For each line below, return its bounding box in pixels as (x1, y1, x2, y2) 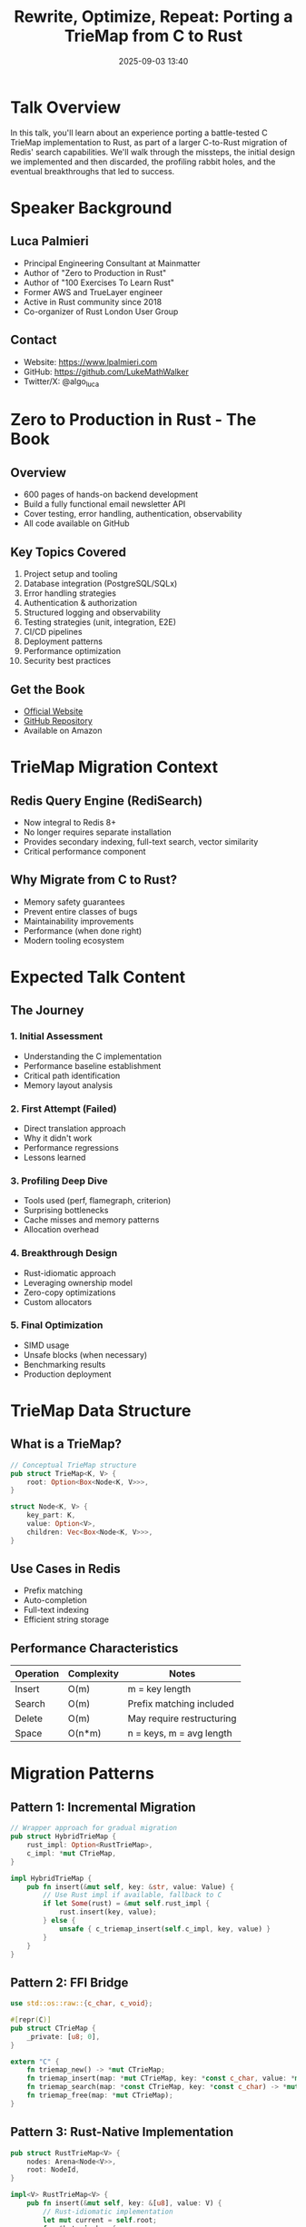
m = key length (127, 1683, 192, 1696)
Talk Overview (10, 97, 122, 117)
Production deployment (23, 1369, 112, 1380)
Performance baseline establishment (23, 1060, 162, 1071)
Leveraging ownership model (23, 1277, 133, 1288)
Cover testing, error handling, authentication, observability (23, 509, 242, 520)
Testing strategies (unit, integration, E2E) (23, 617, 176, 628)
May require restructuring (127, 1712, 237, 1725)
